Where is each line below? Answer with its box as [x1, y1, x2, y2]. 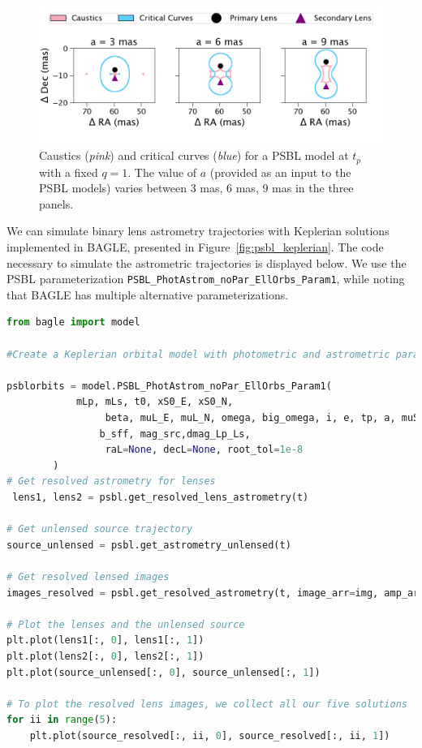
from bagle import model [6, 316, 140, 329]
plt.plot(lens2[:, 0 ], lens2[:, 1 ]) [6, 650, 205, 662]
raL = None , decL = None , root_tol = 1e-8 [105, 444, 304, 456]
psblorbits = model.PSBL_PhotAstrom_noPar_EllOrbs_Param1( [6, 380, 332, 392]
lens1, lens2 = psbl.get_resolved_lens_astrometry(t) [12, 491, 309, 503]
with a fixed [39, 163, 98, 180]
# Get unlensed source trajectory [6, 523, 193, 535]
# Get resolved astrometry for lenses [6, 475, 216, 488]
